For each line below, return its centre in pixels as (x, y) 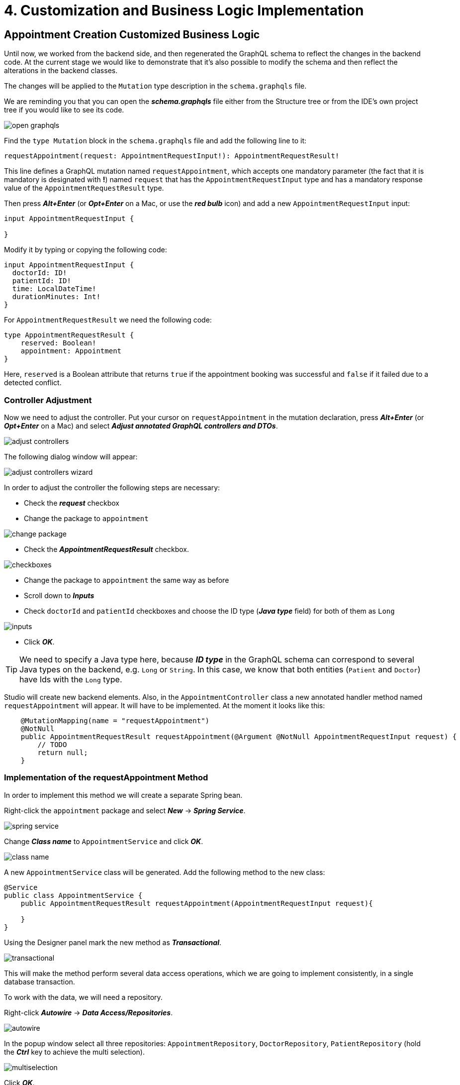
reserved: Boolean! (58, 343)
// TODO (52, 744)
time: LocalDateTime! (54, 289)
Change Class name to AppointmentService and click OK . (104, 841)
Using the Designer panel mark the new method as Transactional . (113, 942)
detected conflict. (33, 383)
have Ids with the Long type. (71, 679)
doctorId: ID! (40, 273)
